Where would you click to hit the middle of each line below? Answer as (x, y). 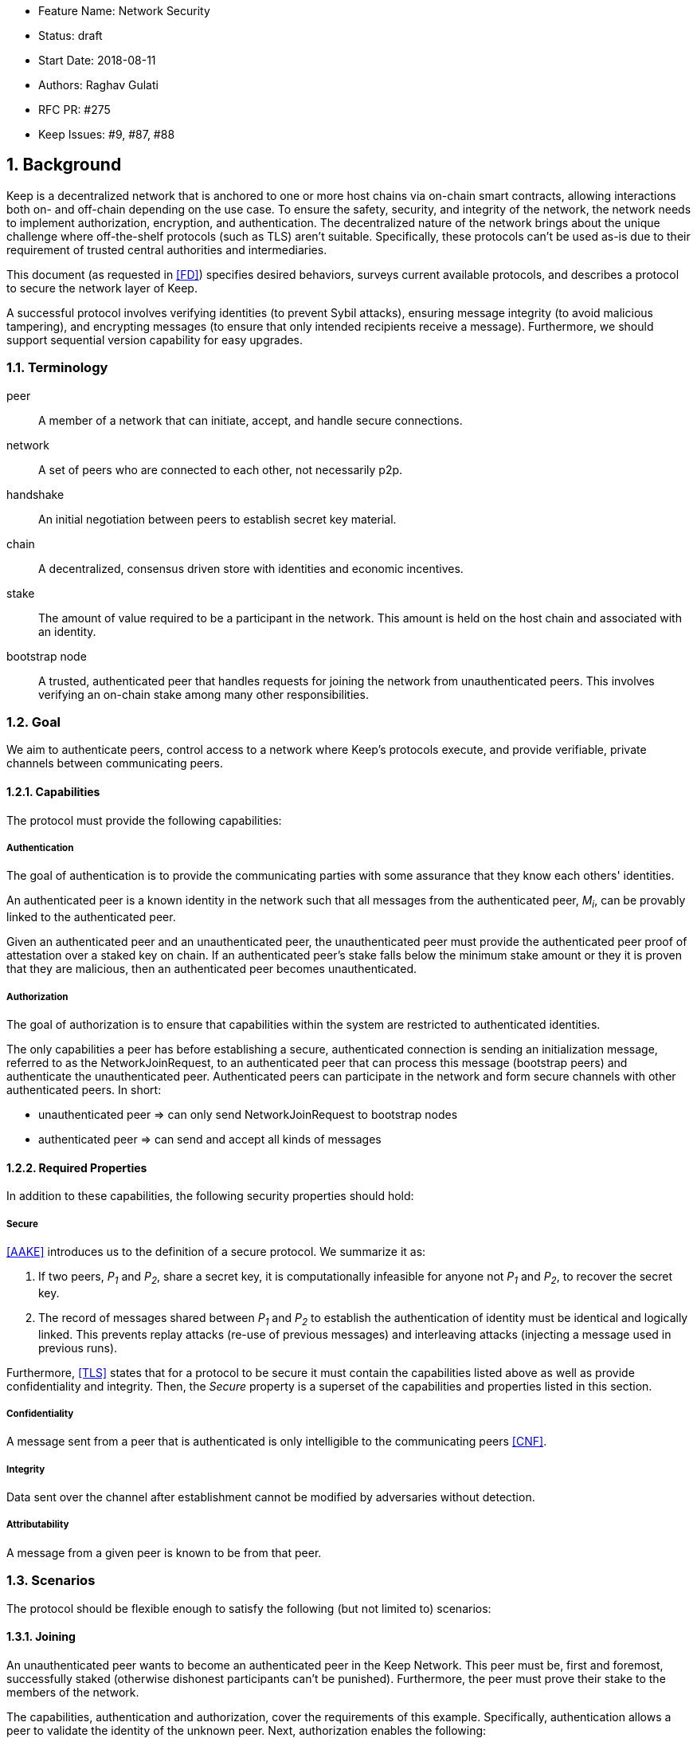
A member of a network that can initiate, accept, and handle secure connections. (251, 420)
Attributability (38, 1525)
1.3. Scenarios (51, 1581)
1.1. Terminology (57, 368)
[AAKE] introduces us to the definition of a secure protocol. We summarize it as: (216, 1251)
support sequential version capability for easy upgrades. (155, 339)
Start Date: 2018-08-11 (97, 60)
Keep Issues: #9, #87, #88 (107, 134)
